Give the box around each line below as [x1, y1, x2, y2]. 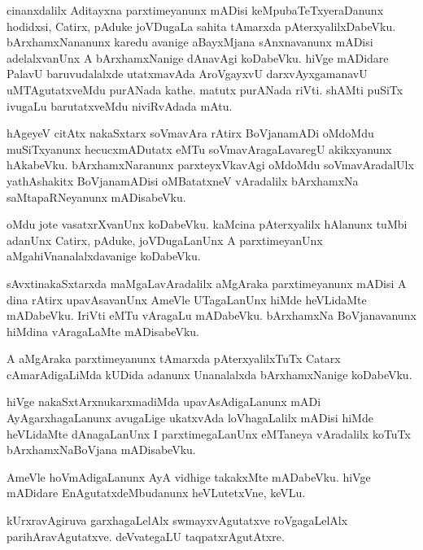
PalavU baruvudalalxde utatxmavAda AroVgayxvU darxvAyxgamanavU [7, 65, 368, 82]
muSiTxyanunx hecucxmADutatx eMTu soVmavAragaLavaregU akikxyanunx [7, 140, 392, 157]
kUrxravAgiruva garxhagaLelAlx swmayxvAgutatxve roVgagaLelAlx [7, 512, 348, 529]
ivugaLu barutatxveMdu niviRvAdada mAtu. [7, 97, 233, 114]
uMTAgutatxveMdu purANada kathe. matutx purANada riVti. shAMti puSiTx [7, 81, 403, 98]
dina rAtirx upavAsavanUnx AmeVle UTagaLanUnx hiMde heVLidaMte [7, 290, 367, 308]
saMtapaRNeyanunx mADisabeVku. [7, 188, 186, 205]
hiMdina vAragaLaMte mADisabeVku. [7, 322, 199, 339]
